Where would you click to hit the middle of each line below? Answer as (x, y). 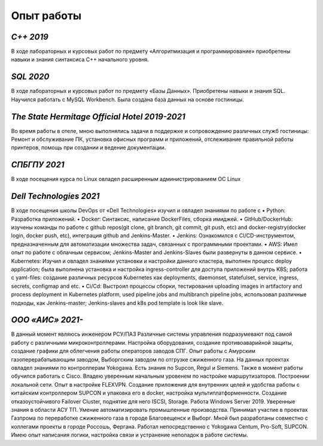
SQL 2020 (30, 77)
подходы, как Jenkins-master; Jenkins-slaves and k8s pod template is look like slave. (117, 303)
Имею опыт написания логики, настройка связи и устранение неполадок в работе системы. (129, 435)
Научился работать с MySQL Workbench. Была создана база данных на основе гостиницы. (128, 100)
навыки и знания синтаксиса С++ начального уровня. (80, 59)
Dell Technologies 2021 (55, 196)
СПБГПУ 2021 (38, 165)
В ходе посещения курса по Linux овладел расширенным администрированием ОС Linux (126, 179)
